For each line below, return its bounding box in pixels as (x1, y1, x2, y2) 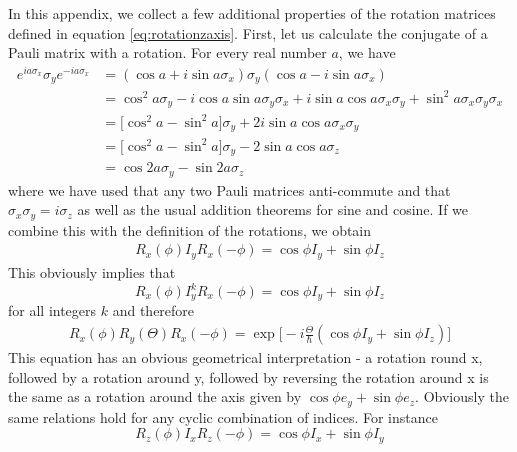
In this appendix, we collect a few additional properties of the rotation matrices (8, 3, 496, 23)
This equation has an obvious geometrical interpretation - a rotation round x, (8, 347, 483, 368)
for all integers (8, 300, 97, 321)
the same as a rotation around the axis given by (8, 386, 302, 407)
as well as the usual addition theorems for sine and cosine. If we (77, 199, 469, 220)
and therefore (112, 300, 195, 321)
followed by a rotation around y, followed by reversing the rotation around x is (8, 366, 489, 387)
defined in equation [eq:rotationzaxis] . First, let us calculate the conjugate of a (8, 22, 488, 43)
